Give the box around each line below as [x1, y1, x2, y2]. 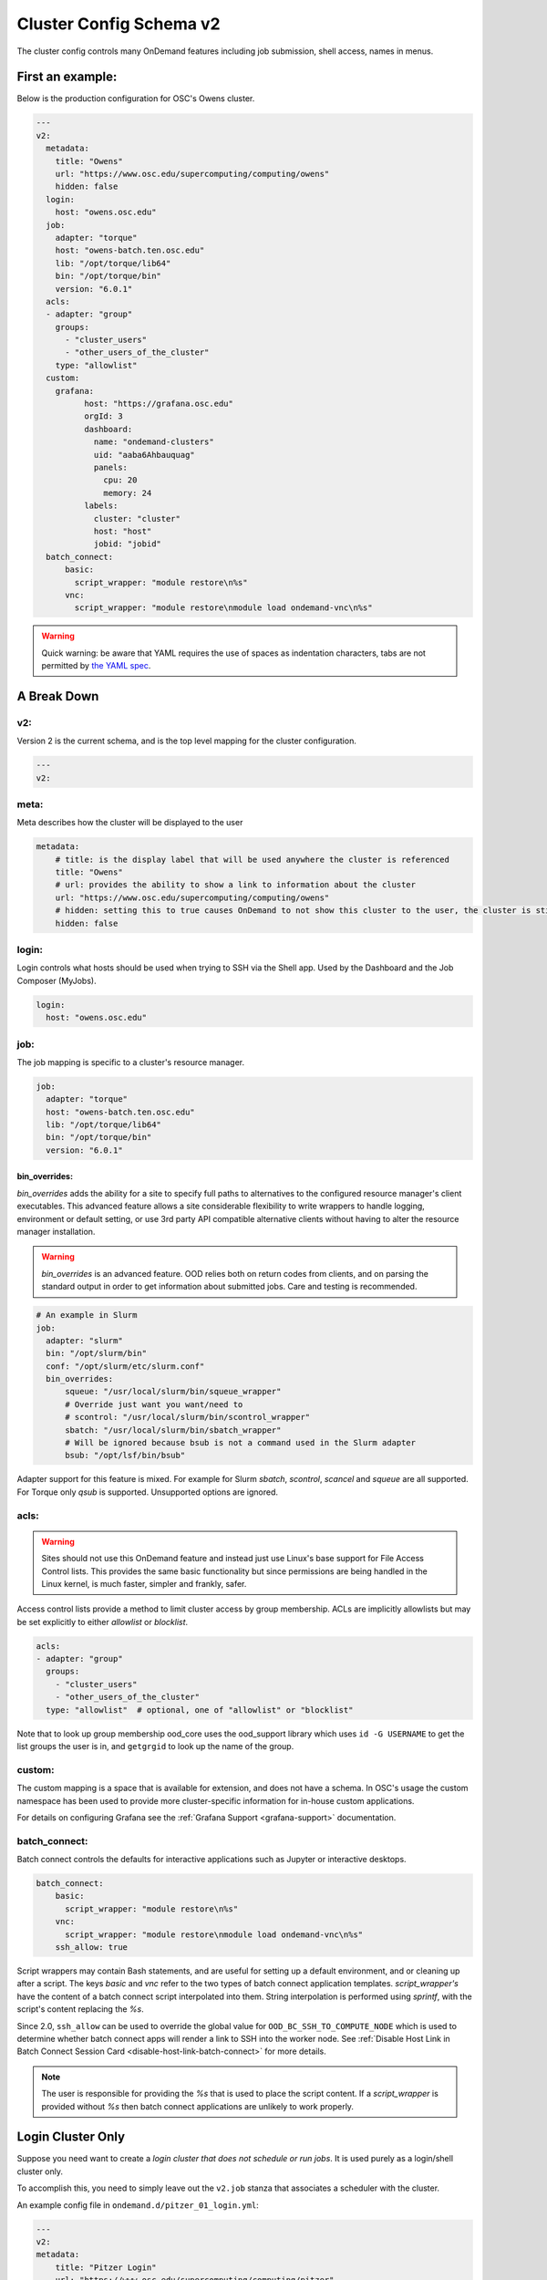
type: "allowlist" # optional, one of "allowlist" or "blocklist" [46, 1705, 354, 1715]
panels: [93, 461, 128, 472]
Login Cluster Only [16, 2130, 126, 2145]
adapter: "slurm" [46, 1335, 123, 1345]
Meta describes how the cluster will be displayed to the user [16, 817, 243, 828]
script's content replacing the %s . [16, 2004, 145, 2015]
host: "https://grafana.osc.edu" [83, 399, 234, 409]
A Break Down [16, 689, 99, 704]
